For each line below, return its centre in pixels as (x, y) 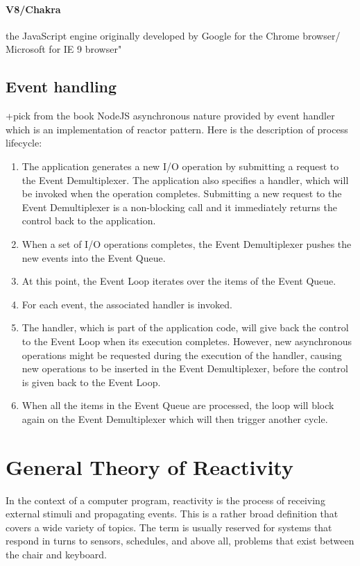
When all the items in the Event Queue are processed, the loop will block (178, 405)
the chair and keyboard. (56, 554)
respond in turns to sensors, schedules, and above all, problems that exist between (180, 541)
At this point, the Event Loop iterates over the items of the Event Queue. (179, 281)
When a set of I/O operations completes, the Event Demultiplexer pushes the (187, 243)
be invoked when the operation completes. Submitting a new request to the (182, 193)
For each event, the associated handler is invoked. (127, 304)
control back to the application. (89, 220)
